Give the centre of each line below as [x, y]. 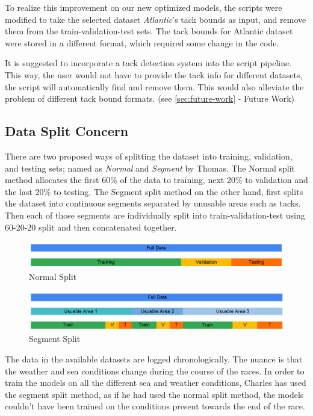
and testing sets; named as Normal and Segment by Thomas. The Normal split [150, 168]
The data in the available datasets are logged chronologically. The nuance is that [154, 359]
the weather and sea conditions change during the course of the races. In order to [155, 371]
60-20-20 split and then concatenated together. [91, 227]
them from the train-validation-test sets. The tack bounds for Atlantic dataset [149, 31]
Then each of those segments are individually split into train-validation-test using [155, 215]
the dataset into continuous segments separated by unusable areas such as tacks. [153, 203]
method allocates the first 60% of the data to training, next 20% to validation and [156, 180]
